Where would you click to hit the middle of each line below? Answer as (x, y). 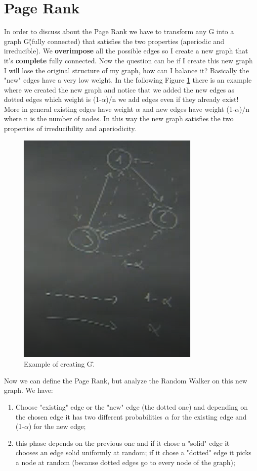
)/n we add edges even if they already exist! (172, 99)
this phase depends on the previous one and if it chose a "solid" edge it (123, 443)
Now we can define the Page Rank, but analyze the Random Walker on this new (126, 380)
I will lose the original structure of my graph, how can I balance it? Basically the (127, 70)
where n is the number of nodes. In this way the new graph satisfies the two (119, 118)
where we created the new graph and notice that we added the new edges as (119, 89)
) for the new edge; (57, 426)
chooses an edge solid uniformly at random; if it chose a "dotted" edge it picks (133, 452)
